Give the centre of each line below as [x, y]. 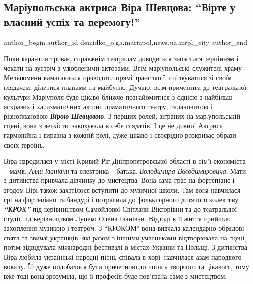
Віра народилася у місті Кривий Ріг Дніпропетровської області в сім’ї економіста [125, 161]
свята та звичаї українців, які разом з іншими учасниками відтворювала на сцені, [125, 237]
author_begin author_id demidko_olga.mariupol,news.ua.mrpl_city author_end [126, 42]
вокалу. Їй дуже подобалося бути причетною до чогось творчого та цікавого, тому [126, 266]
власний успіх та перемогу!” [72, 21]
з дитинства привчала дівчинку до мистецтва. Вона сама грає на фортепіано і [119, 180]
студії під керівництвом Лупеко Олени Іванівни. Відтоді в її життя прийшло [117, 218]
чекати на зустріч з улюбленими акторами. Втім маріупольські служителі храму [123, 68]
